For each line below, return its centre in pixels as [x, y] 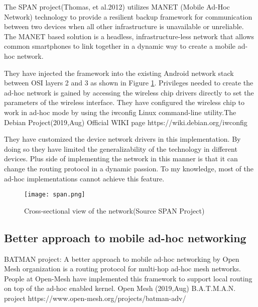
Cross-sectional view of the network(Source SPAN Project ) [114, 210]
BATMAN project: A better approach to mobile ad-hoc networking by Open [122, 259]
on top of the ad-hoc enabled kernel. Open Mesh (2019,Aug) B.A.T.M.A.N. [120, 288]
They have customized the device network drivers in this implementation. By [122, 139]
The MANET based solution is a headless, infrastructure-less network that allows [129, 36]
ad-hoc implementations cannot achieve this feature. [84, 178]
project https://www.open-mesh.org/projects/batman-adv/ [95, 298]
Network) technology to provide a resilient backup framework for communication [128, 16]
